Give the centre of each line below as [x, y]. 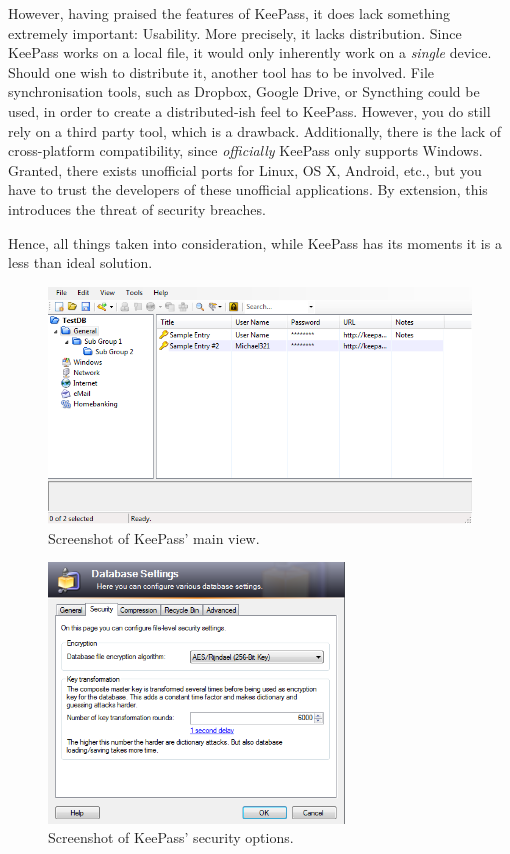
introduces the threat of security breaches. [137, 208]
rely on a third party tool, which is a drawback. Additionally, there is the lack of [255, 130]
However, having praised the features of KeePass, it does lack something [229, 13]
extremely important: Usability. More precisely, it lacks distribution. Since [235, 32]
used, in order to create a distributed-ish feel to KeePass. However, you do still [249, 110]
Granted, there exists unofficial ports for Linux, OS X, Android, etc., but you [245, 169]
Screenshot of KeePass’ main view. [154, 537]
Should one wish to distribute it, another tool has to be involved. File [221, 71]
